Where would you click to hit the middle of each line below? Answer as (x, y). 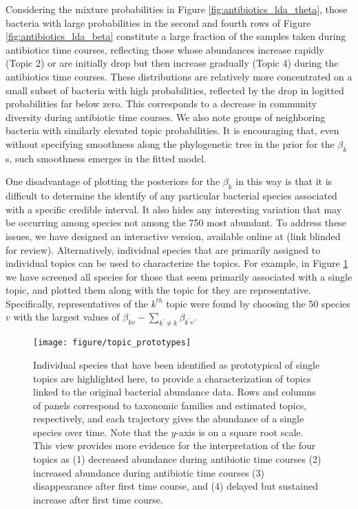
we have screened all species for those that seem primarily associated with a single (179, 276)
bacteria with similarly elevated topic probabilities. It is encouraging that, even (172, 130)
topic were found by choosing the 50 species (258, 303)
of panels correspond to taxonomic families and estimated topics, (170, 405)
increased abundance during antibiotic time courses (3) (149, 472)
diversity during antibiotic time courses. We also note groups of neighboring (166, 117)
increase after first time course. (98, 499)
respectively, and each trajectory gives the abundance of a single (169, 419)
